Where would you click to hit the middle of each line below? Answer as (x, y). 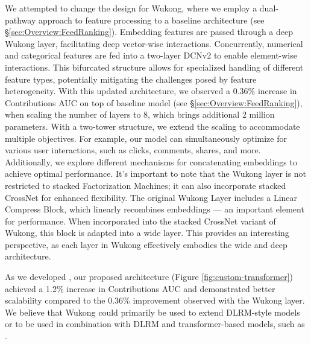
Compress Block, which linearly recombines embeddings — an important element (155, 209)
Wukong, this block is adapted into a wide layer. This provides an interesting (147, 233)
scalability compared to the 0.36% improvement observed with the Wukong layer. (155, 300)
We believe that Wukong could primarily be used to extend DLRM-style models (152, 312)
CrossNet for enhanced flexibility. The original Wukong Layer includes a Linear (151, 197)
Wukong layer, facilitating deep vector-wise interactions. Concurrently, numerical (154, 43)
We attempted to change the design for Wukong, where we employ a (131, 8)
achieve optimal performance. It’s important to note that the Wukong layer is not (156, 174)
